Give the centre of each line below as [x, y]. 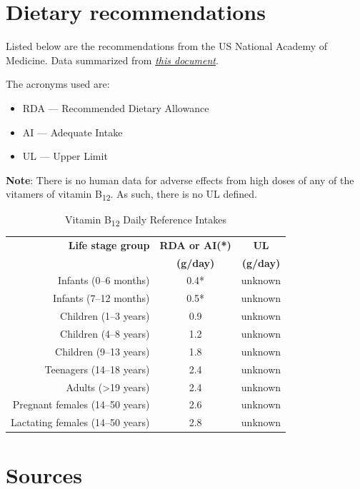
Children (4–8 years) [105, 333]
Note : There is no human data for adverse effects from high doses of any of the [180, 180]
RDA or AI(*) [195, 244]
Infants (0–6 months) [104, 280]
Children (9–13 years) [102, 351]
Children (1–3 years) [105, 316]
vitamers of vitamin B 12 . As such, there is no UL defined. [131, 195]
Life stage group [109, 244]
